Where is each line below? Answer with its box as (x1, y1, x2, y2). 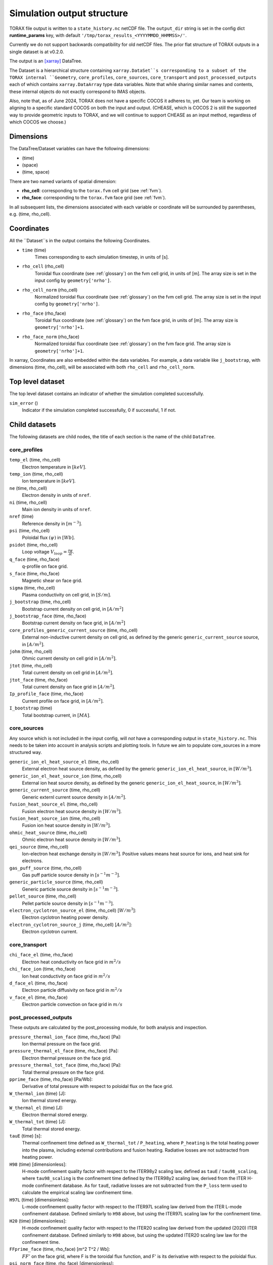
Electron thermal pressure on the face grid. (22, 1055, 112, 1061)
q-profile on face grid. (22, 563, 68, 569)
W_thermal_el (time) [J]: (9, 1105, 63, 1111)
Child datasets (9, 420, 57, 429)
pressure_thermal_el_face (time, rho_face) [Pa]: (9, 1048, 119, 1054)
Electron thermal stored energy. (22, 1111, 88, 1118)
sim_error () (9, 400, 38, 406)
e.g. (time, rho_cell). (9, 211, 51, 217)
